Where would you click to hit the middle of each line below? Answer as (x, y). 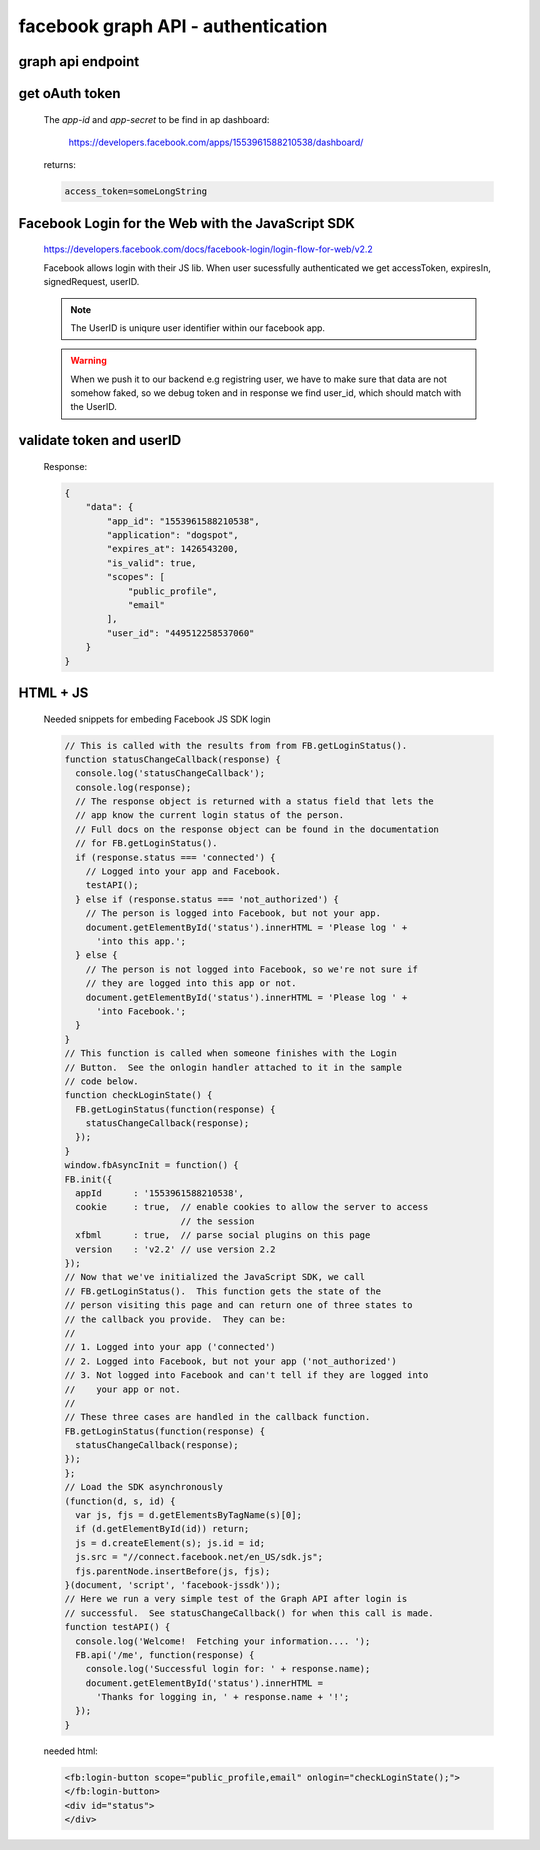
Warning (88, 361)
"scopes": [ (135, 577)
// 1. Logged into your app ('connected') (170, 1347)
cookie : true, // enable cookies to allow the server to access (252, 1207)
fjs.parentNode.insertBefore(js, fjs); (173, 1571)
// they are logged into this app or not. (191, 983)
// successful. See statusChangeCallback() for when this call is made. (249, 1613)
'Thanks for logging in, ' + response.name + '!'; (223, 1697)
